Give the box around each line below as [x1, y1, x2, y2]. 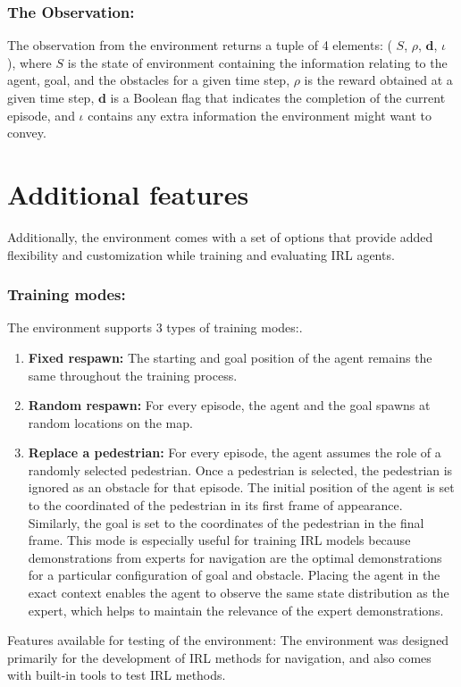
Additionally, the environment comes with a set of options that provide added [7, 227, 433, 246]
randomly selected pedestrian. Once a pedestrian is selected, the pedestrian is [28, 460, 453, 479]
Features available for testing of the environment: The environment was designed [7, 631, 449, 649]
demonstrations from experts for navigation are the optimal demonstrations [28, 548, 442, 566]
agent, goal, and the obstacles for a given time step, [7, 71, 290, 89]
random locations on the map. [28, 413, 193, 431]
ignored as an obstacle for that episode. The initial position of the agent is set [28, 478, 455, 497]
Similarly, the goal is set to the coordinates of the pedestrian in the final [28, 513, 424, 532]
